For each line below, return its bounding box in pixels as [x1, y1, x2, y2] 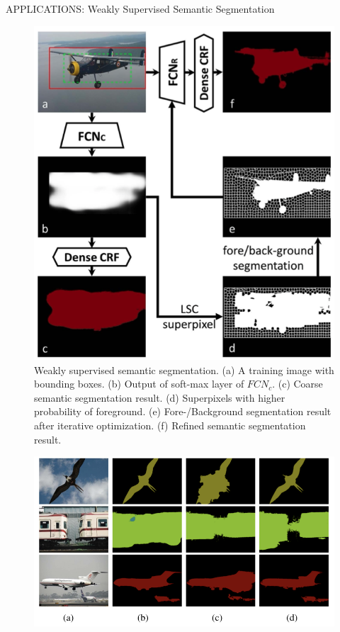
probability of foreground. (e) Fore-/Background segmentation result [34, 404, 331, 419]
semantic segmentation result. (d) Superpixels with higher [34, 390, 285, 405]
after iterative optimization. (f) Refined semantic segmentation [34, 418, 306, 433]
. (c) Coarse [272, 376, 323, 391]
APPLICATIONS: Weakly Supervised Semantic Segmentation [6, 1, 275, 16]
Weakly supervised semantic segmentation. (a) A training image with [34, 362, 334, 377]
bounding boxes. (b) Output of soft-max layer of [34, 376, 244, 391]
